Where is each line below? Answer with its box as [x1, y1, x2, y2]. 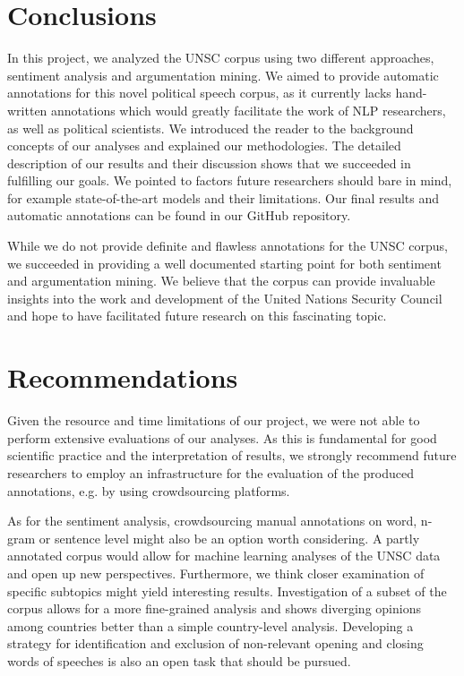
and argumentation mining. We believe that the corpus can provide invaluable [7, 271, 435, 290]
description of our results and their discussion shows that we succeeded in [7, 153, 411, 172]
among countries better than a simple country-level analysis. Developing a [7, 616, 414, 635]
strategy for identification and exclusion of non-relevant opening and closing [7, 634, 424, 653]
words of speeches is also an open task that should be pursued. [7, 651, 351, 670]
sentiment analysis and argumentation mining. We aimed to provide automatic [7, 65, 439, 84]
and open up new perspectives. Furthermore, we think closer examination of [7, 563, 425, 582]
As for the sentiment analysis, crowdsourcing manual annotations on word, [7, 511, 417, 530]
